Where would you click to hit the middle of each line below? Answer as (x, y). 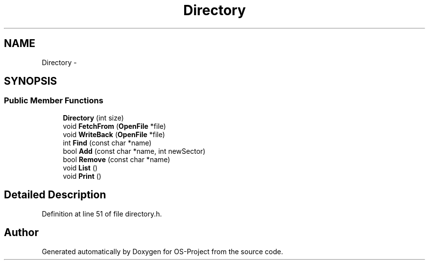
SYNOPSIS (31, 81)
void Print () (82, 176)
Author (21, 233)
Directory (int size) (93, 118)
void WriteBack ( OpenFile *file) (114, 134)
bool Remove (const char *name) (117, 159)
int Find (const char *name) (107, 143)
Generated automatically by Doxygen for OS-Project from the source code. (162, 251)
